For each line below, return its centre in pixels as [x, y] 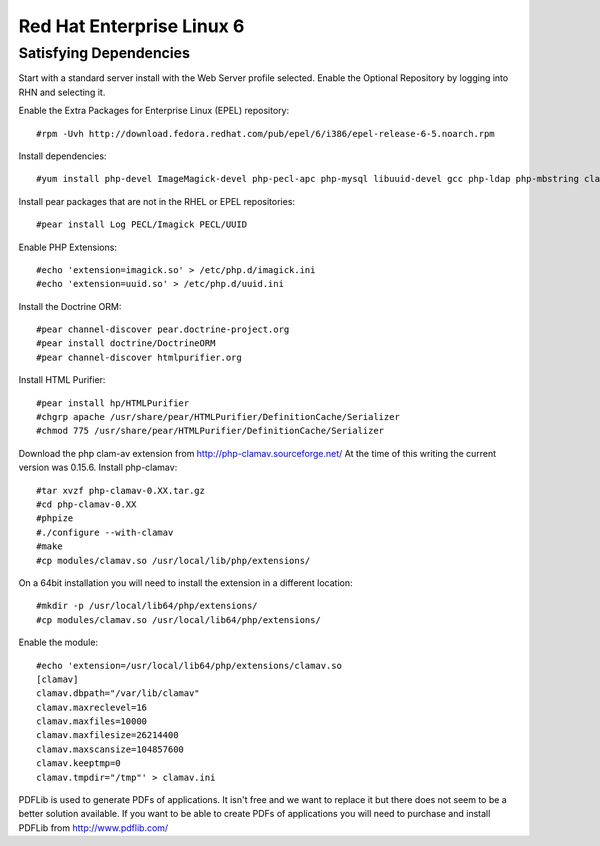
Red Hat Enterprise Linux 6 [131, 26]
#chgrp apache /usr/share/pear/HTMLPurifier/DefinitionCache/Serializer [218, 417]
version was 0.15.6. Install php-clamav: [98, 467]
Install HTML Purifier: [62, 380]
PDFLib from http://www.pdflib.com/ [93, 827]
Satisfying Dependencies [104, 53]
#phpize [55, 518]
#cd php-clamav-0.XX [86, 504]
